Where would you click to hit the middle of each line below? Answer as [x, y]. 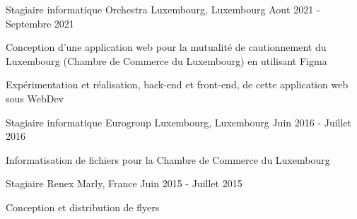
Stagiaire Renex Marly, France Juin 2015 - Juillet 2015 [124, 183]
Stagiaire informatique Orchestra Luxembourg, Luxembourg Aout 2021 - [163, 9]
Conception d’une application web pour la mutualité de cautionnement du [166, 47]
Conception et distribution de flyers [83, 207]
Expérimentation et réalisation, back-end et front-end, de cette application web [177, 84]
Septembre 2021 [40, 23]
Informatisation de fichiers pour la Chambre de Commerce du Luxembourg [168, 159]
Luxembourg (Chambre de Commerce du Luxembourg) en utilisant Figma [166, 60]
